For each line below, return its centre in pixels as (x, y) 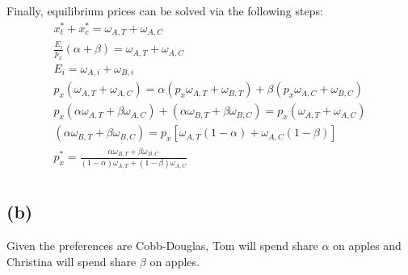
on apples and (367, 246)
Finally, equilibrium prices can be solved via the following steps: (165, 10)
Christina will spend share (72, 261)
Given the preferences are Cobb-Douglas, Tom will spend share (162, 246)
